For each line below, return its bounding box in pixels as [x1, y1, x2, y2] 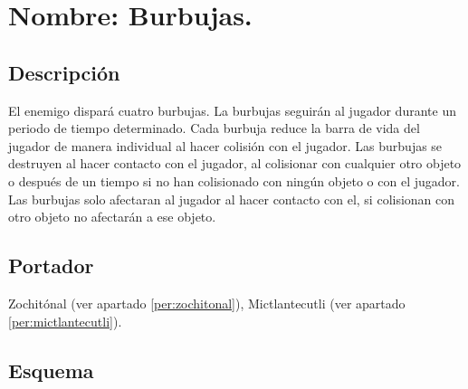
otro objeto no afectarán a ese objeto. [8, 207, 216, 226]
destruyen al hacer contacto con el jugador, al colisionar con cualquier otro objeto [8, 154, 462, 173]
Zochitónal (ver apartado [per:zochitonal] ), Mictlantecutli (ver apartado [8, 293, 406, 312]
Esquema [8, 356, 94, 384]
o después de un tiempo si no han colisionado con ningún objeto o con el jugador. [8, 171, 460, 190]
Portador [8, 251, 94, 280]
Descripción [8, 58, 120, 86]
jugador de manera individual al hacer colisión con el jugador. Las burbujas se [8, 136, 443, 155]
